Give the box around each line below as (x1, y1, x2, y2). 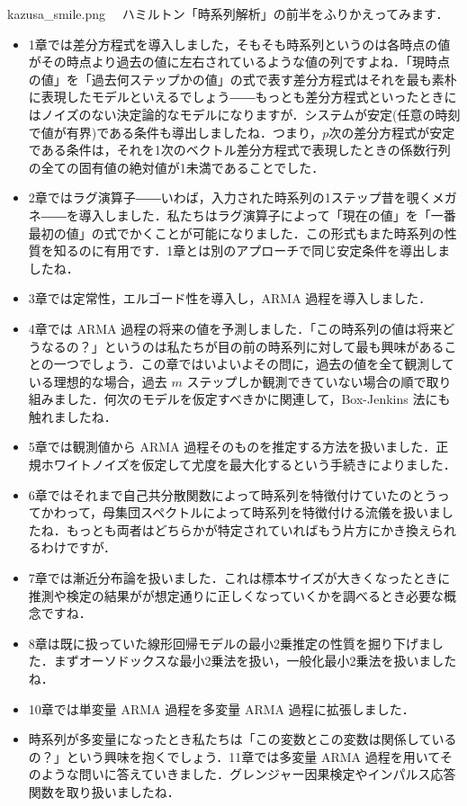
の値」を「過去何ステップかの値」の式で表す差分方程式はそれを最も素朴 (28, 69, 457, 88)
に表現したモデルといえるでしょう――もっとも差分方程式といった (28, 87, 419, 106)
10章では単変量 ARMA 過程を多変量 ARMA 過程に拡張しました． (28, 699, 415, 718)
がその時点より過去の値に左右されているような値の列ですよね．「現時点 (28, 52, 451, 71)
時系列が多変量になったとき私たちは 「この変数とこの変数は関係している (28, 730, 457, 748)
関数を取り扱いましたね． (28, 782, 180, 801)
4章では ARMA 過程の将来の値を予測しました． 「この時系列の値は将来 (28, 318, 443, 337)
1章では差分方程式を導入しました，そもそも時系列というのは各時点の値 (28, 34, 451, 53)
